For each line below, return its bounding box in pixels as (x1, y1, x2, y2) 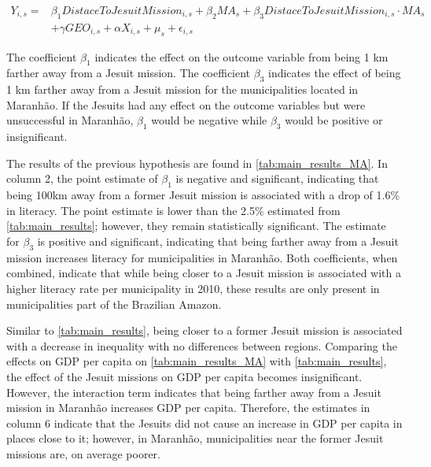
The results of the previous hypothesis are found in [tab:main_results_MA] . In (6, 154, 388, 171)
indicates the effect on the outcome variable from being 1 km (94, 48, 389, 65)
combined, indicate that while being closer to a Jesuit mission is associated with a (6, 265, 402, 281)
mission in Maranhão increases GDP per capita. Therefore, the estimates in (6, 399, 370, 416)
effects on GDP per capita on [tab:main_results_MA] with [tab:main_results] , (6, 353, 387, 369)
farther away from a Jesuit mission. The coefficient (6, 65, 251, 81)
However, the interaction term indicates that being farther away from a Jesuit (6, 384, 381, 400)
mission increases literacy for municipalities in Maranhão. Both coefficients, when (6, 249, 398, 265)
